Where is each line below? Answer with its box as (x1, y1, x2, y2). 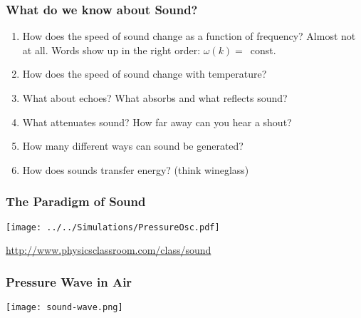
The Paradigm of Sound (6, 193, 146, 210)
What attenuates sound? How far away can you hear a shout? (22, 114, 292, 129)
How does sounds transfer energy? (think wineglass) (22, 162, 249, 177)
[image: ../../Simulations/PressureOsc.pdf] (6, 222, 220, 232)
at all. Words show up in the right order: (22, 42, 201, 57)
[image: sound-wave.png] (6, 302, 123, 313)
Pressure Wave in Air (6, 272, 132, 290)
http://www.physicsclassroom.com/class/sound (6, 242, 211, 257)
